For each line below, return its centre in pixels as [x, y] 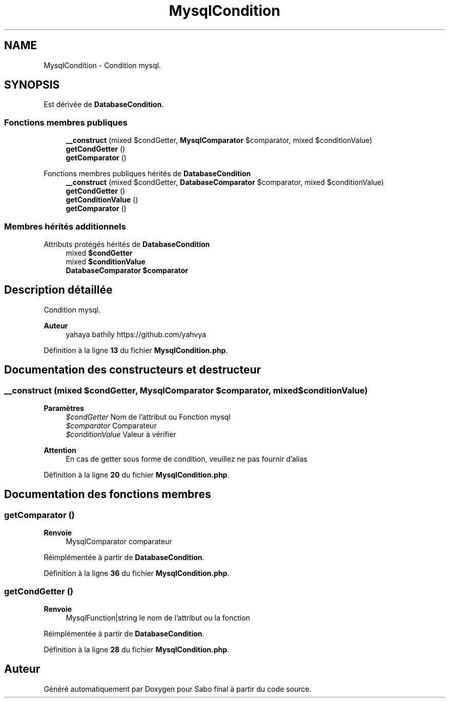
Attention [60, 450]
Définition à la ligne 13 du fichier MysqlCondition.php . [136, 350]
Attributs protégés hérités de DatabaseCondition [127, 244]
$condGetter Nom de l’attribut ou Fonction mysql [148, 417]
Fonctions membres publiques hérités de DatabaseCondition [147, 174]
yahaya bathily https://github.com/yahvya [136, 334]
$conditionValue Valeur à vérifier [121, 434]
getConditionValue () [102, 200]
